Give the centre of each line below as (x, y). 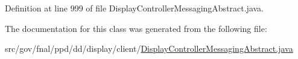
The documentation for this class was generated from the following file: (136, 28)
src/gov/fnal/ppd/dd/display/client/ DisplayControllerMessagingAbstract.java (149, 48)
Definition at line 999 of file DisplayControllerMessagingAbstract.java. (135, 8)
